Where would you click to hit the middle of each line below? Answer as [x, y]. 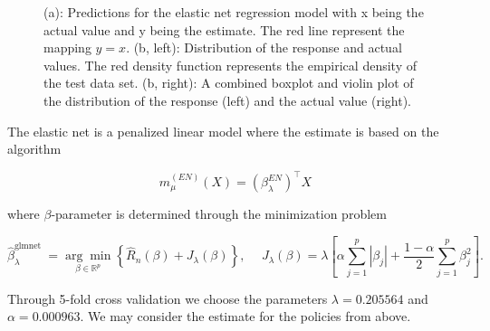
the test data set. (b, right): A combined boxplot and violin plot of [229, 83]
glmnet [28, 246]
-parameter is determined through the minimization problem [219, 214]
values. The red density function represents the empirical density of [230, 65]
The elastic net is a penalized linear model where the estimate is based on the [223, 131]
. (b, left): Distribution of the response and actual [264, 47]
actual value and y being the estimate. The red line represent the [224, 29]
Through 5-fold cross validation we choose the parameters [168, 298]
